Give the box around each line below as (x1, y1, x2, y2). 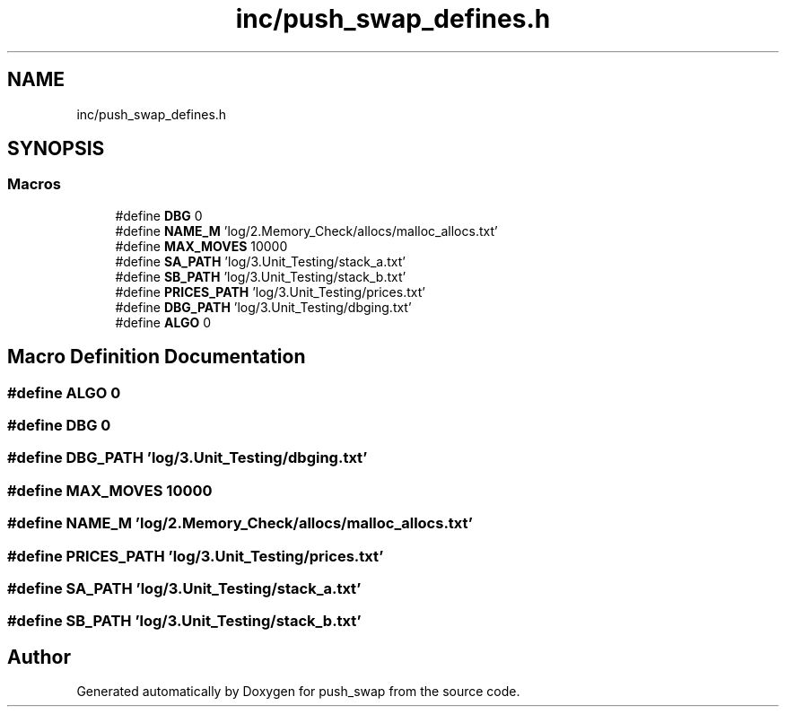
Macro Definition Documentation (7, 345, 306, 369)
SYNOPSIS (7, 137, 105, 161)
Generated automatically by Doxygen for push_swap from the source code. (76, 684, 520, 700)
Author (7, 645, 71, 668)
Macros (7, 175, 61, 194)
